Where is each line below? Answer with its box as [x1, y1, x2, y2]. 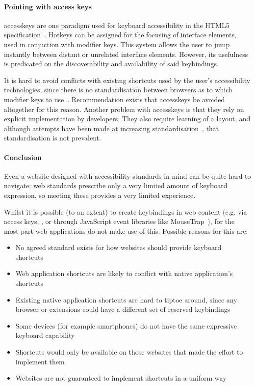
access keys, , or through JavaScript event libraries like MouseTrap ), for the [4, 216, 235, 226]
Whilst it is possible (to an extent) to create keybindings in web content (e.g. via [4, 206, 247, 217]
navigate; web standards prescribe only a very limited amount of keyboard [4, 180, 228, 191]
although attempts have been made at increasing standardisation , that [4, 123, 219, 133]
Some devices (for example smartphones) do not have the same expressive [15, 320, 237, 331]
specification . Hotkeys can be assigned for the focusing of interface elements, [4, 29, 236, 40]
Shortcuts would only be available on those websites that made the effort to [15, 347, 243, 357]
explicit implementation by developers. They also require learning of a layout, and [4, 113, 251, 124]
